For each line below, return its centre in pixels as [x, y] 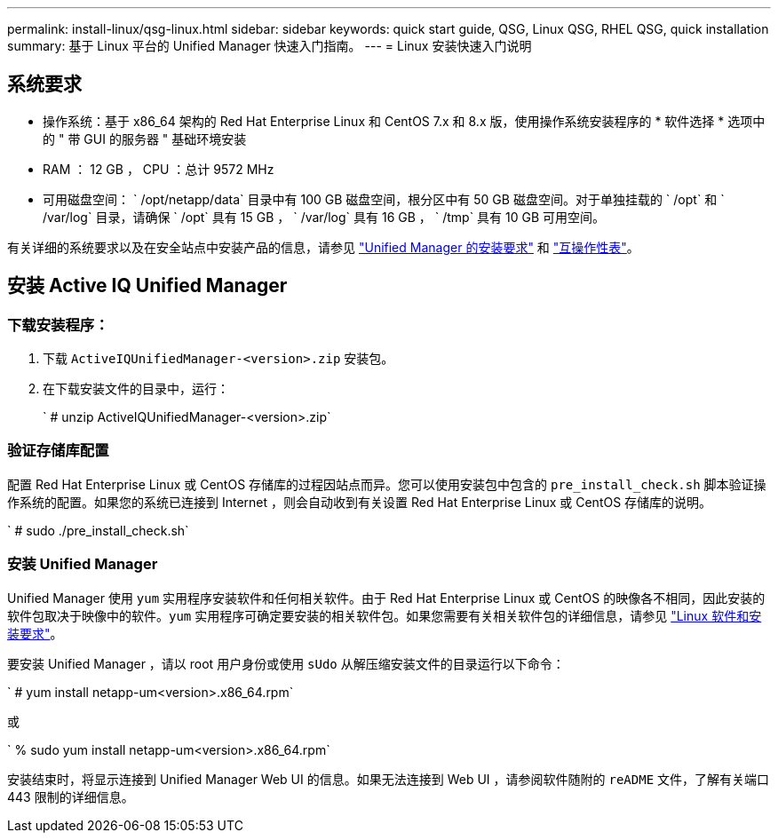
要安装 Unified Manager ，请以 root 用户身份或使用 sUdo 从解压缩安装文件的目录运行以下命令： [286, 663]
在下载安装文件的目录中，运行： [136, 389]
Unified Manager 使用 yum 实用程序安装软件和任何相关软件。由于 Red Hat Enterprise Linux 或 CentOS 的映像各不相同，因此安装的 [386, 598]
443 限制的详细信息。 [71, 796]
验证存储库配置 [58, 451]
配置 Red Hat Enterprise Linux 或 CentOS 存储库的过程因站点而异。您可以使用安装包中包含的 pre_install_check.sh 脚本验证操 [387, 484]
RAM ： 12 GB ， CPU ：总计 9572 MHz [159, 169]
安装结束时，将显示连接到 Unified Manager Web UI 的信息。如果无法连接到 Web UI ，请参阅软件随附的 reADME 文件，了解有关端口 [388, 779]
